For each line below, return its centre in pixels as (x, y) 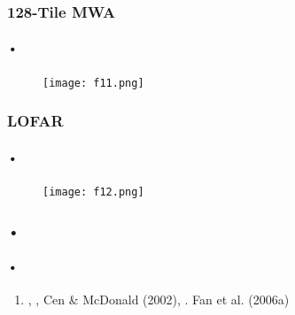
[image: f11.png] (93, 83)
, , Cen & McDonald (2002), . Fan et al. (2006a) (159, 300)
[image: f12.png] (93, 192)
